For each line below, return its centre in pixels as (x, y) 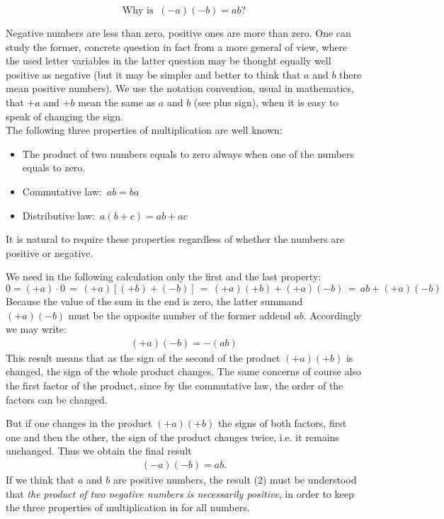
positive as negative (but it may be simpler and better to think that (153, 74)
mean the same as (117, 102)
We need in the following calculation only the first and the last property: (164, 276)
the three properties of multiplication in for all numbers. (128, 507)
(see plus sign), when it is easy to (266, 102)
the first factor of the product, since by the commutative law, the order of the (175, 385)
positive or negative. (50, 252)
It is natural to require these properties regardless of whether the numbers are (175, 239)
